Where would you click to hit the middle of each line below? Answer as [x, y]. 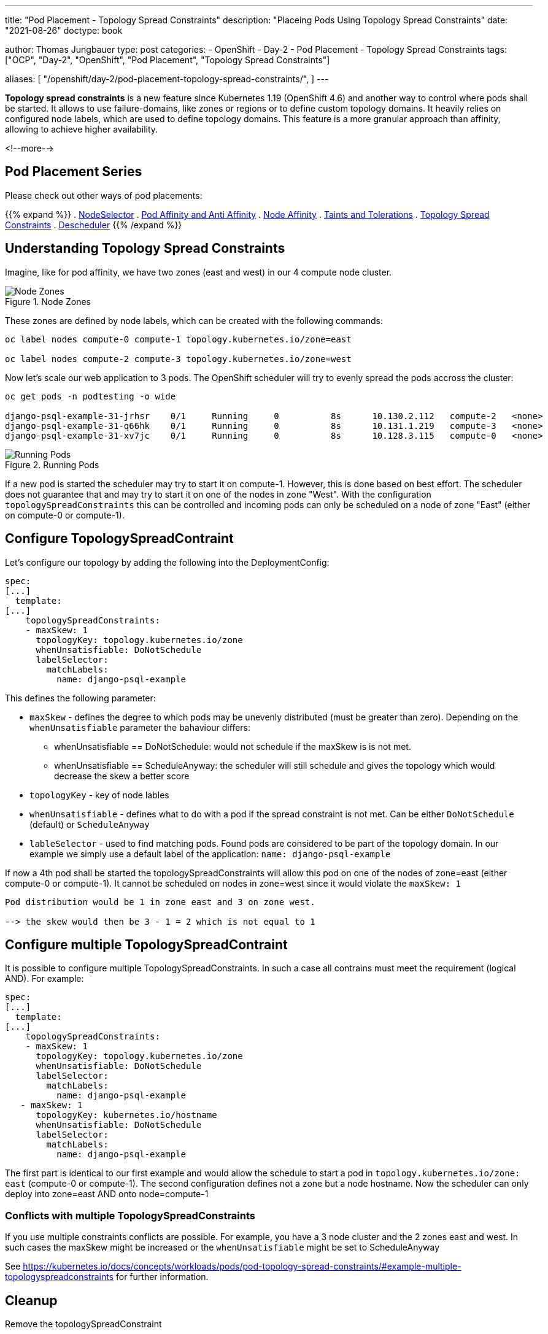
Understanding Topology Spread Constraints [145, 249]
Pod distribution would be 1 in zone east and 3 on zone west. [160, 902]
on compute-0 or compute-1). [65, 515]
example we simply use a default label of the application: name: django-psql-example [210, 854]
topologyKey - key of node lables [99, 795]
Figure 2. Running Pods [52, 465]
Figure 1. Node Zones [48, 301]
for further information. [162, 1277]
